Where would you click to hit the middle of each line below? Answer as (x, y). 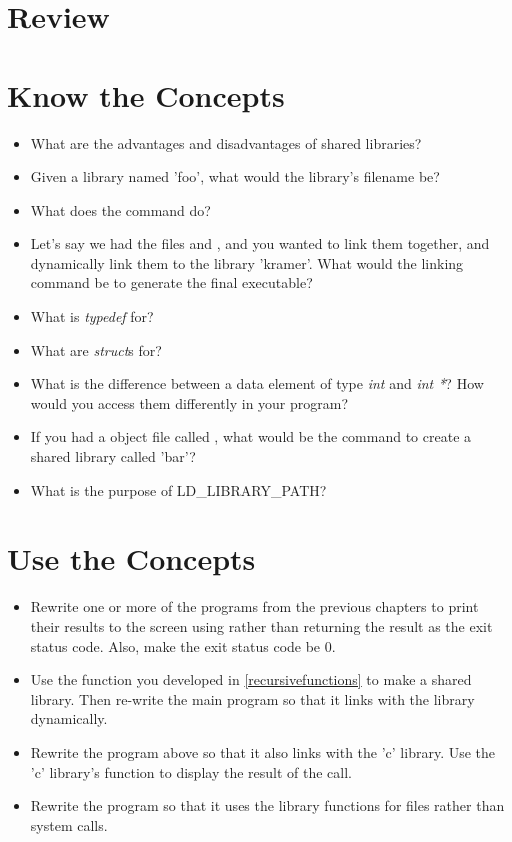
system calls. (69, 824)
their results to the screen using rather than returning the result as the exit (261, 625)
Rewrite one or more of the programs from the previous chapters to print (254, 606)
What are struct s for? (96, 349)
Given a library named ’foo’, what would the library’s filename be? (235, 176)
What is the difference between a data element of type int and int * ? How (257, 383)
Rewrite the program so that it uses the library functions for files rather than (267, 805)
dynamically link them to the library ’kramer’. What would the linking (247, 262)
